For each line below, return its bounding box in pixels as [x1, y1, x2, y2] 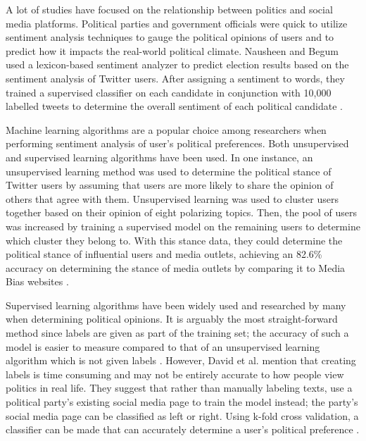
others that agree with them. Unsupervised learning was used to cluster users [6, 191, 339, 206]
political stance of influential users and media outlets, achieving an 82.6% [6, 247, 322, 261]
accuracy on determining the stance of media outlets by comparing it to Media [6, 260, 346, 275]
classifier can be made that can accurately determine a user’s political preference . [6, 422, 360, 437]
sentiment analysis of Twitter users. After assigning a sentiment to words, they [6, 70, 345, 85]
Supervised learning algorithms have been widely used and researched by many [6, 297, 346, 312]
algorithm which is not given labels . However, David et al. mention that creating [6, 353, 356, 368]
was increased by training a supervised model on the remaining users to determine [6, 218, 360, 233]
